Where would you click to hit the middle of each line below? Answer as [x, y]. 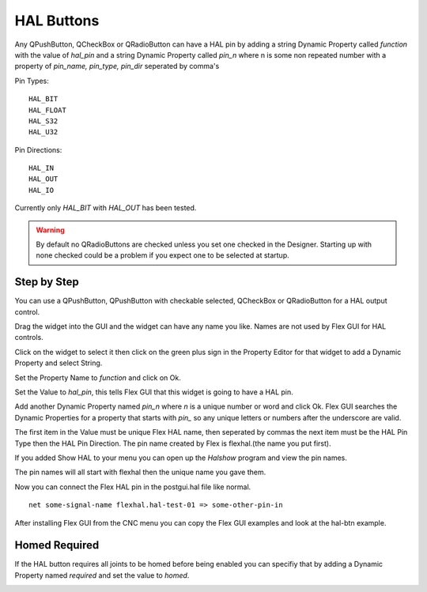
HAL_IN [42, 168]
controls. [29, 337]
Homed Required [57, 545]
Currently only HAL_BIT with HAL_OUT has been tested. [106, 208]
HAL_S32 [43, 121]
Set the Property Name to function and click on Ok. [98, 377]
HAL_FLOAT [47, 110]
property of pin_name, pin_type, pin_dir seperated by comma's [117, 66]
